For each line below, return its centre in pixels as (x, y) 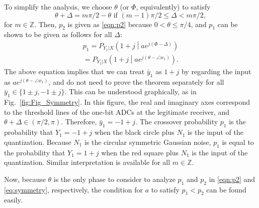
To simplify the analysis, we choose (58, 7)
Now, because (25, 179)
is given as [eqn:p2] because (110, 24)
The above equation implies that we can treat (74, 71)
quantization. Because (38, 142)
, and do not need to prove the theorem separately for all (136, 81)
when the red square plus (140, 152)
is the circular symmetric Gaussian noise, (148, 142)
